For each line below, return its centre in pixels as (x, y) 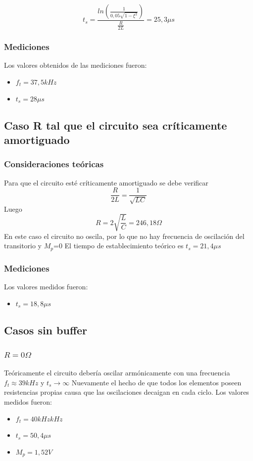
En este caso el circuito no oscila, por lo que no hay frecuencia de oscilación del (124, 236)
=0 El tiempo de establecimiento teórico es (118, 246)
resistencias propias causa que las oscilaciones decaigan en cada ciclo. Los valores (126, 392)
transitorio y (23, 246)
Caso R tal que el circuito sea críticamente (116, 125)
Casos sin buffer (46, 330)
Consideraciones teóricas (54, 164)
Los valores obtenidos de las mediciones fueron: (76, 65)
